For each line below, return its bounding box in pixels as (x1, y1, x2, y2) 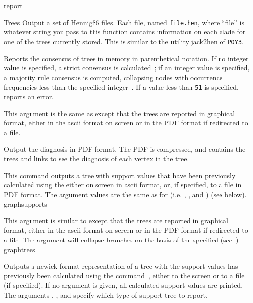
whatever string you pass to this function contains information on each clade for (4, 27, 246, 37)
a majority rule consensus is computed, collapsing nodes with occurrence (4, 72, 222, 82)
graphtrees (4, 244, 35, 254)
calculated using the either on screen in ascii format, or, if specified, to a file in (4, 180, 242, 190)
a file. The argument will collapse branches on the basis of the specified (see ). (4, 235, 241, 245)
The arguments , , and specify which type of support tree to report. (4, 290, 208, 300)
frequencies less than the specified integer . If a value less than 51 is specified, (4, 82, 239, 92)
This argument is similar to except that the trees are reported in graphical (4, 215, 228, 225)
